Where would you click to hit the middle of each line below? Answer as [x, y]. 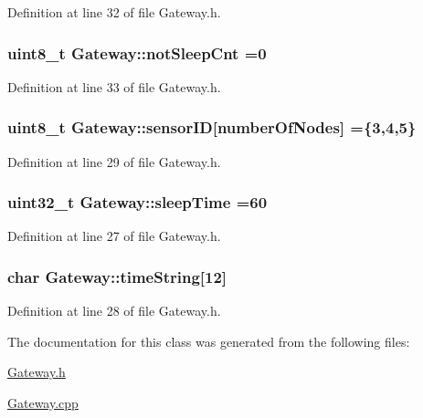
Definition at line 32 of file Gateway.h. [114, 12]
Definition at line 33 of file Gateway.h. [114, 86]
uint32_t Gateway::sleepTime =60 [137, 202]
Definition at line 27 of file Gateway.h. [114, 236]
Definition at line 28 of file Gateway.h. [114, 311]
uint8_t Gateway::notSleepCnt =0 [137, 52]
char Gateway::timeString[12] [117, 276]
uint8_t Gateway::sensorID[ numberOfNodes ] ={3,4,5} [212, 127]
